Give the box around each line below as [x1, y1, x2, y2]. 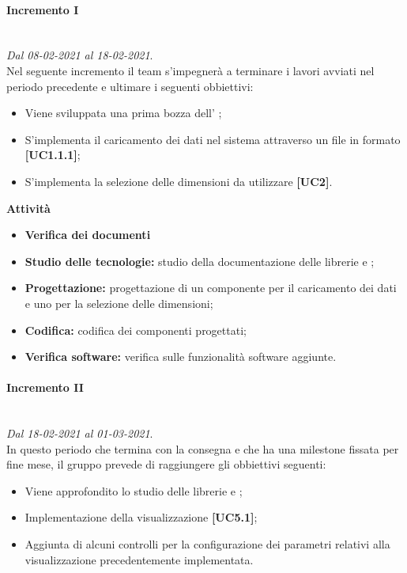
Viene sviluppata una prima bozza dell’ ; [24, 104, 222, 121]
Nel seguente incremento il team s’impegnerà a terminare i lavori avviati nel [6, 62, 375, 78]
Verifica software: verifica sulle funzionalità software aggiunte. [24, 348, 337, 365]
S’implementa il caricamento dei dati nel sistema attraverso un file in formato [24, 131, 401, 147]
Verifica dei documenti [24, 226, 151, 243]
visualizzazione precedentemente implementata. [24, 551, 254, 567]
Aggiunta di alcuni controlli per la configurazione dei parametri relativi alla [24, 536, 390, 552]
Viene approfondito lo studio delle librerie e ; [24, 482, 243, 499]
